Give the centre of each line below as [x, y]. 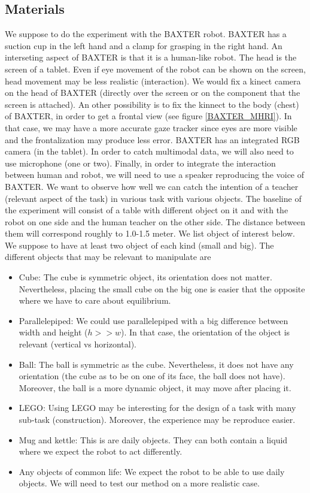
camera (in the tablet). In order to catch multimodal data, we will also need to [149, 151]
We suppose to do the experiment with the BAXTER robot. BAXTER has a [146, 34]
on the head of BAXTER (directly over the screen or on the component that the [153, 93]
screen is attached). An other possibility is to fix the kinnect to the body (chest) [152, 104]
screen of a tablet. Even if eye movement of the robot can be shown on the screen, [155, 69]
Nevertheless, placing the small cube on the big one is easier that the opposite [162, 288]
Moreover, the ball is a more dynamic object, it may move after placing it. [155, 387]
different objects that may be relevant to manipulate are [108, 257]
